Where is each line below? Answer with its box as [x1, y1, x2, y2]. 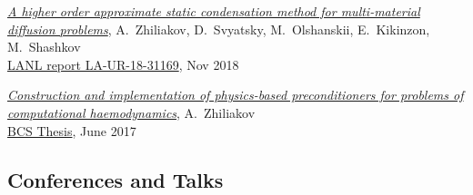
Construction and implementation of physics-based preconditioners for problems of [7, 85, 464, 104]
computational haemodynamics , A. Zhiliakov [7, 102, 256, 122]
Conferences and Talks [7, 165, 224, 193]
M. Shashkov [7, 37, 81, 56]
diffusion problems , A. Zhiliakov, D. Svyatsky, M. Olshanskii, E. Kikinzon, [7, 19, 430, 38]
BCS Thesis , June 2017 [7, 121, 136, 140]
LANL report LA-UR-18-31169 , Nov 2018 [7, 54, 239, 73]
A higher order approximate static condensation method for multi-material [7, 2, 420, 20]
